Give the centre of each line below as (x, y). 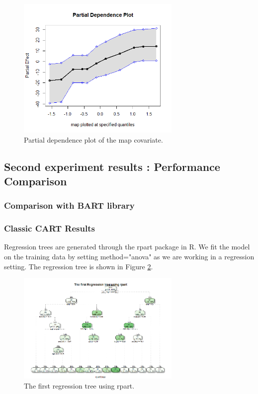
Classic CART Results (49, 228)
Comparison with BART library (69, 205)
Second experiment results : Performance (112, 166)
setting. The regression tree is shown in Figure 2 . (79, 266)
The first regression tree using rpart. (79, 385)
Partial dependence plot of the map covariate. (93, 139)
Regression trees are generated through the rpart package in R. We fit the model (127, 247)
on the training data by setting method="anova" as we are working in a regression (129, 257)
